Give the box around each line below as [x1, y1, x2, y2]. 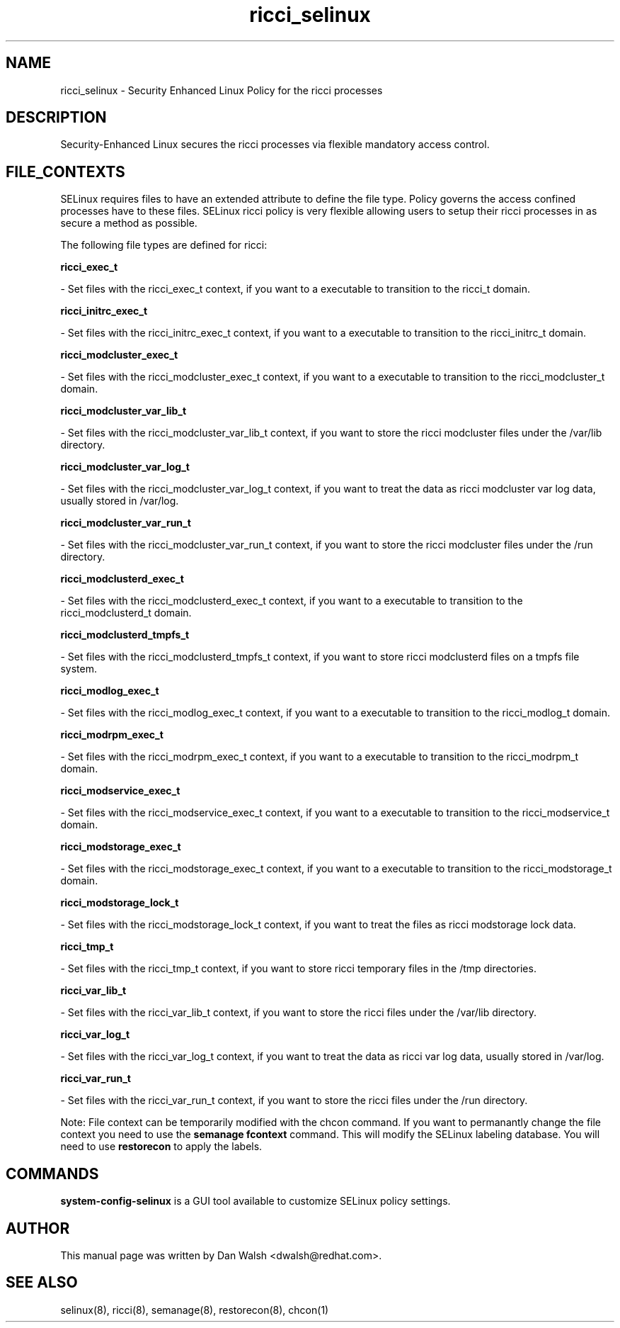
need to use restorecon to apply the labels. [60, 1140, 263, 1153]
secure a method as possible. [60, 217, 197, 230]
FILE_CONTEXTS [6, 162, 125, 181]
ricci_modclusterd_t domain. [60, 607, 192, 619]
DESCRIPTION [6, 108, 107, 127]
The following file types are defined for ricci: [60, 239, 268, 252]
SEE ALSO [6, 1273, 78, 1292]
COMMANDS [6, 1164, 99, 1183]
